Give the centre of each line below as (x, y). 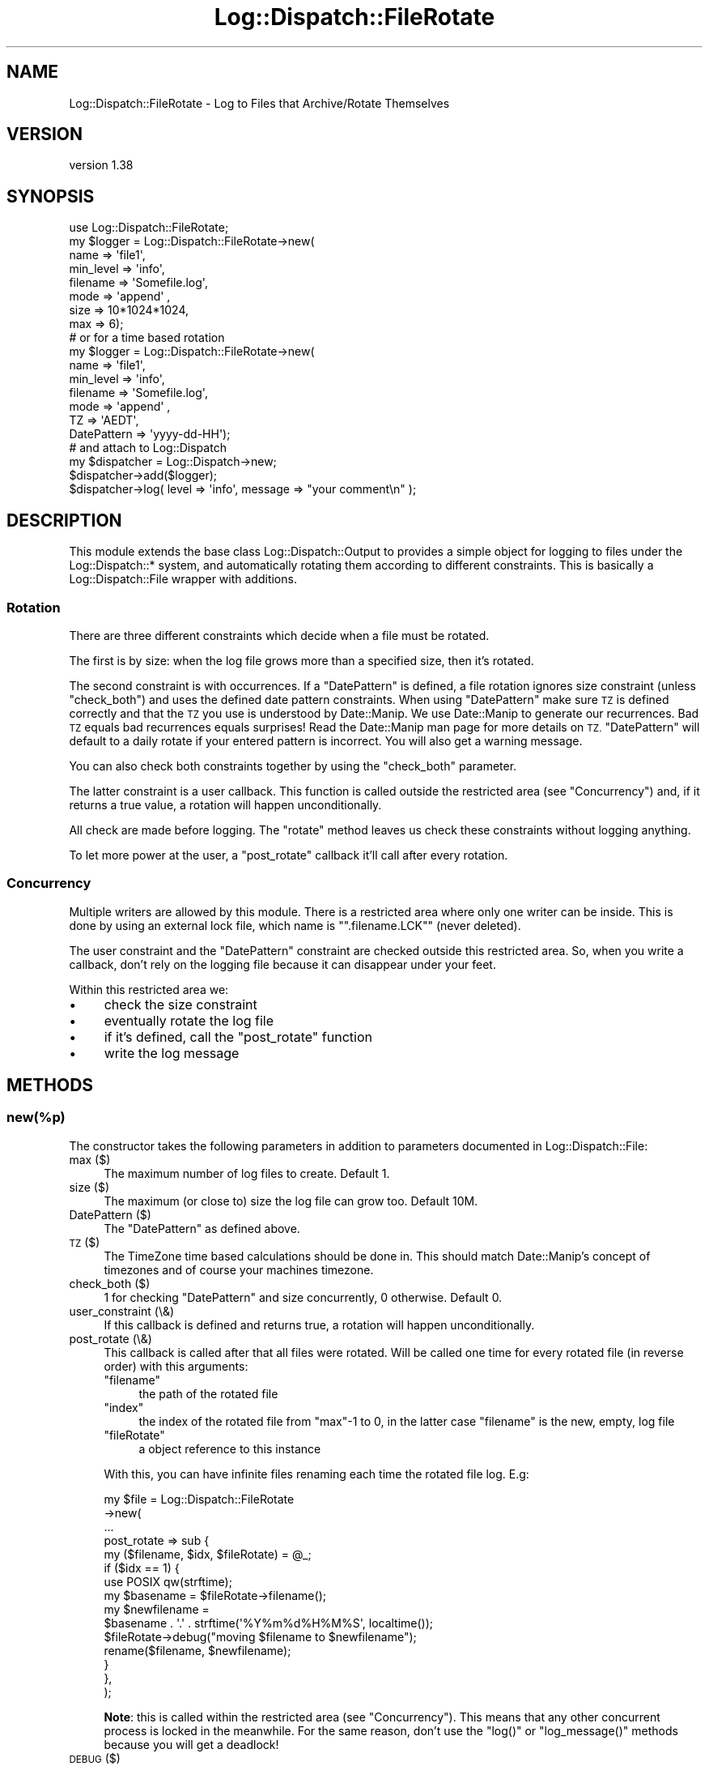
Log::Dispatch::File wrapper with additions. (183, 579)
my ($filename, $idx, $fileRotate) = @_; (208, 1554)
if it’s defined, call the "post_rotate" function (238, 1037)
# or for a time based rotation (147, 338)
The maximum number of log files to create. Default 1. (247, 1173)
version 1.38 (101, 165)
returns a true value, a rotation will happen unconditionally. (225, 804)
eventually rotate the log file (189, 1020)
